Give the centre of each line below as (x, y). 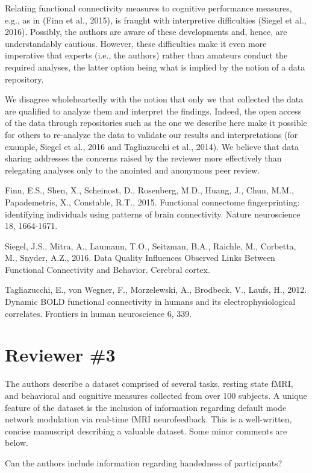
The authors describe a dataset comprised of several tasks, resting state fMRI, (149, 384)
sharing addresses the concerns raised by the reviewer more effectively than (143, 158)
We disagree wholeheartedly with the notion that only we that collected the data (154, 99)
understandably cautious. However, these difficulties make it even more (136, 43)
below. (17, 443)
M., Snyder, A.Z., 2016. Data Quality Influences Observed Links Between (140, 258)
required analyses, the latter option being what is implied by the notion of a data (155, 67)
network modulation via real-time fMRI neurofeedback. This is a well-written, (148, 419)
